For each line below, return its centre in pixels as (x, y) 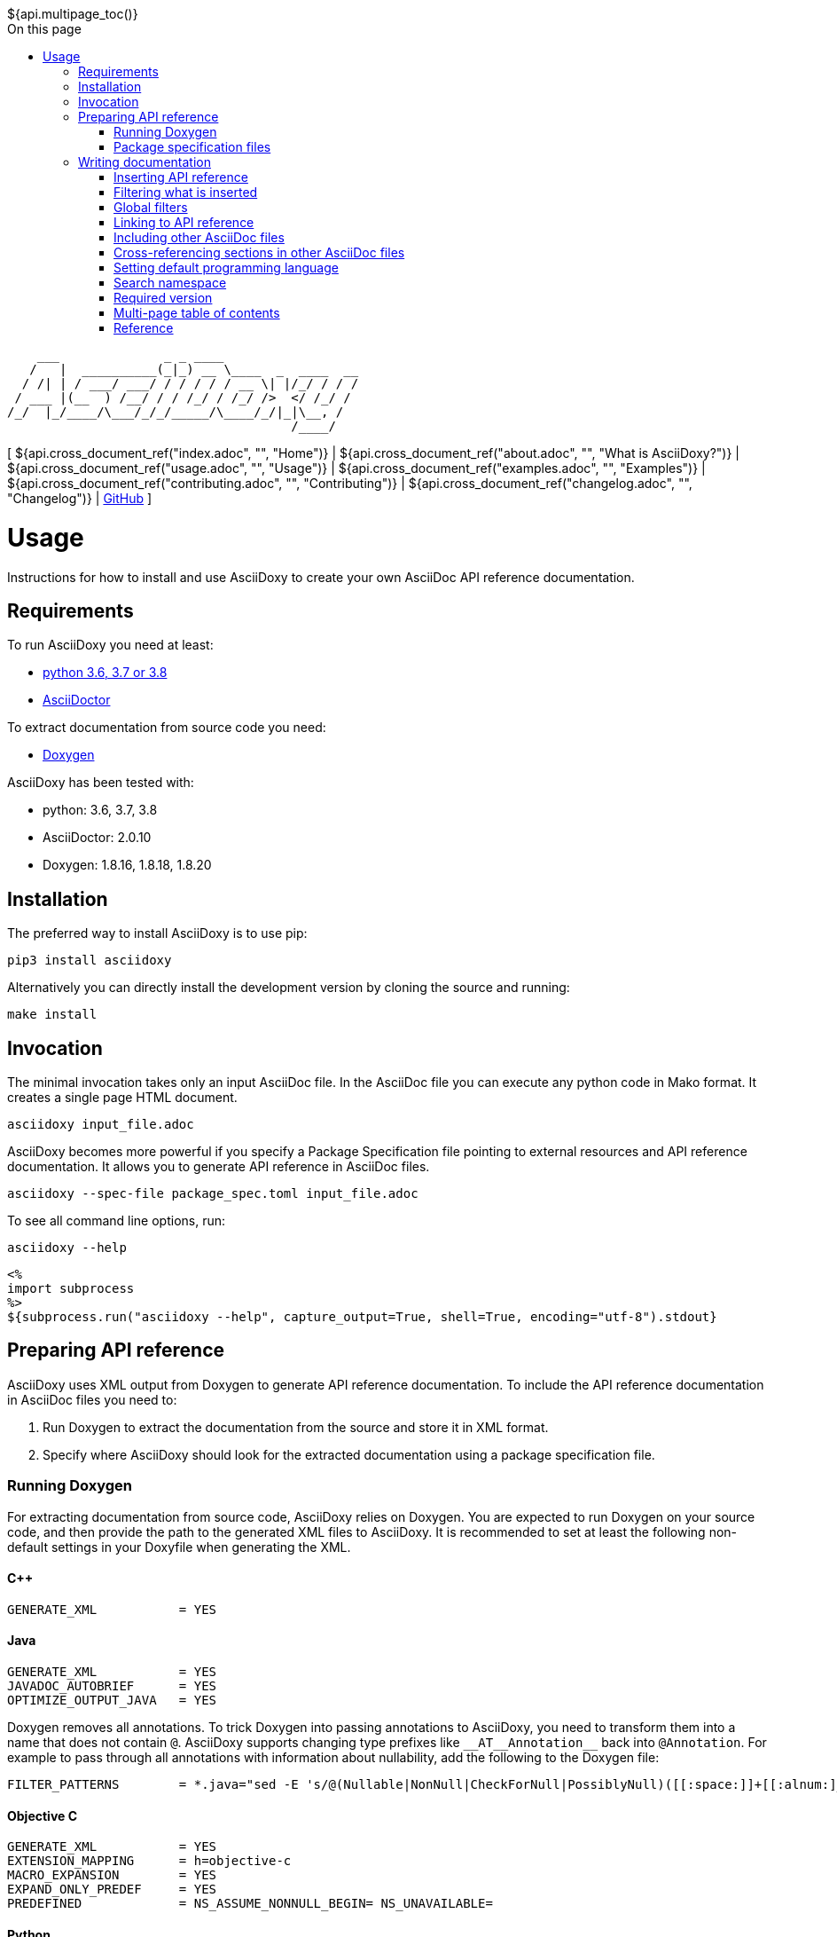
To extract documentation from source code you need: (167, 728)
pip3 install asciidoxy (90, 961)
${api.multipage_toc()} (73, 14)
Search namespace (170, 283)
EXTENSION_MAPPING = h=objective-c (149, 1861)
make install (52, 1015)
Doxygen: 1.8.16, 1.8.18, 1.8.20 (127, 865)
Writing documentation (145, 162)
